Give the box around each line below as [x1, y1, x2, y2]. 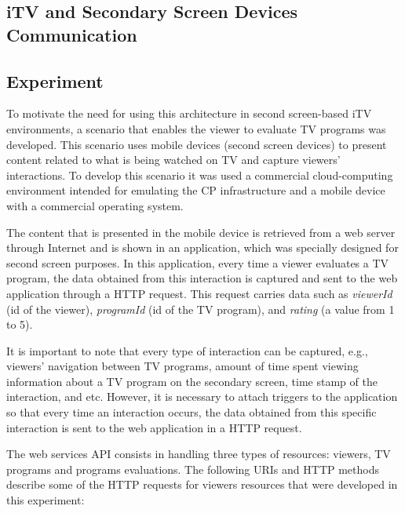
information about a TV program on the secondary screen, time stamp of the [6, 373, 378, 389]
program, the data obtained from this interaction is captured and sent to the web [6, 270, 398, 286]
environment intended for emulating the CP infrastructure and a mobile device [6, 182, 385, 198]
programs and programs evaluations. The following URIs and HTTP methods [6, 460, 379, 477]
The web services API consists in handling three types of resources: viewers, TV [6, 446, 391, 462]
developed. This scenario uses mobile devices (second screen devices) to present [6, 136, 387, 152]
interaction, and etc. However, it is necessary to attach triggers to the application [6, 388, 398, 405]
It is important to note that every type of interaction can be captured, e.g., [6, 342, 368, 358]
